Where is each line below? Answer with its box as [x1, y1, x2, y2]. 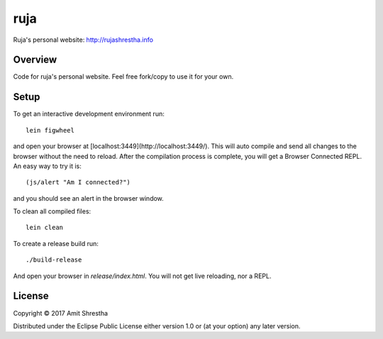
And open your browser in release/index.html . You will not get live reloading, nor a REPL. [13, 272, 272, 280]
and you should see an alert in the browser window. [13, 194, 165, 202]
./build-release [26, 256, 82, 264]
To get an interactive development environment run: [13, 110, 165, 118]
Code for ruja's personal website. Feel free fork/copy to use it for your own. [13, 72, 234, 81]
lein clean [26, 223, 64, 232]
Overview [13, 54, 57, 66]
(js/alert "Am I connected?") [26, 178, 131, 187]
